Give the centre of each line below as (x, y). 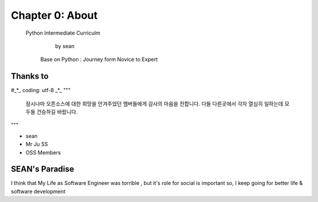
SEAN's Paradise (43, 169)
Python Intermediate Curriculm (63, 33)
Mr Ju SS (37, 144)
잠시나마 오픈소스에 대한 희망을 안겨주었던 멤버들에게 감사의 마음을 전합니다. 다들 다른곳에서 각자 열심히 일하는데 (155, 103)
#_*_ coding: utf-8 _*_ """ (41, 90)
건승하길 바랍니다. (57, 112)
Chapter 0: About (54, 15)
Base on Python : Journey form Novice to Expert (99, 59)
